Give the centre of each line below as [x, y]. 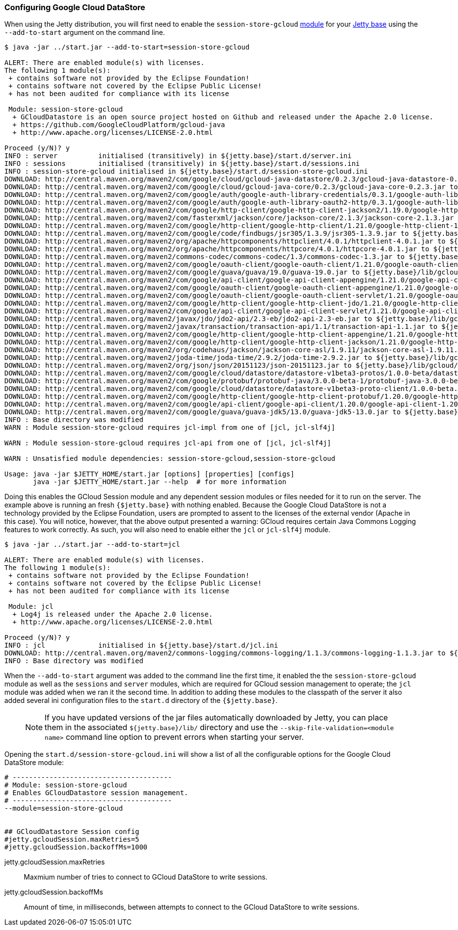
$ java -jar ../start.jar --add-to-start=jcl [92, 545]
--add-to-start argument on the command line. [85, 33]
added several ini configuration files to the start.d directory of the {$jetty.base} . [141, 701]
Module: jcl [31, 607]
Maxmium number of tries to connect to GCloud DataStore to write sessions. [146, 877]
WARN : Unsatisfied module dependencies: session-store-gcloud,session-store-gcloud [170, 459]
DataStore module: [34, 763]
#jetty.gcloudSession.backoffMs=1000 [76, 847]
